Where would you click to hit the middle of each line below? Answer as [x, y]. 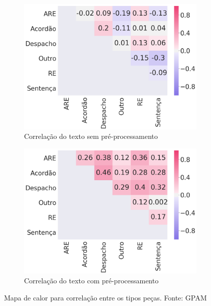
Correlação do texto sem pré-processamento [91, 136]
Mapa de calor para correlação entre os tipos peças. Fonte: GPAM [105, 297]
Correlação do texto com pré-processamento [91, 280]
